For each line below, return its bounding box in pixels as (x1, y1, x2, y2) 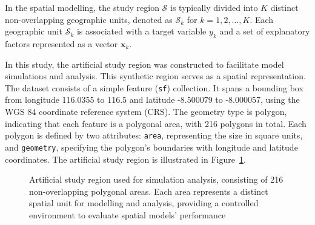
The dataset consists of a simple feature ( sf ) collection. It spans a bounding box (5, 81, 303, 94)
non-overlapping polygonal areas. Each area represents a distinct (29, 184, 268, 197)
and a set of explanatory (219, 25, 310, 37)
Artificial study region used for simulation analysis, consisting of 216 (29, 173, 283, 186)
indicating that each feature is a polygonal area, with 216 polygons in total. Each (5, 117, 307, 129)
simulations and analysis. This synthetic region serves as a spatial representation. (5, 70, 306, 82)
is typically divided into (170, 1, 258, 13)
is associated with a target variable (76, 25, 207, 37)
